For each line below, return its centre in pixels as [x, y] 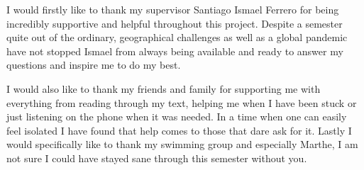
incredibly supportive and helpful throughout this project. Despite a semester [175, 23]
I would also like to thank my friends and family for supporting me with [164, 88]
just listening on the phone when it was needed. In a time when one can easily [177, 117]
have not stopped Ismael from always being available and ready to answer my [175, 51]
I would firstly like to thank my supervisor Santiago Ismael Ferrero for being [173, 9]
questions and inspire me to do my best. [94, 65]
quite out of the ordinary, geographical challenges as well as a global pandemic [177, 37]
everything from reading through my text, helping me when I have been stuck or [182, 102]
